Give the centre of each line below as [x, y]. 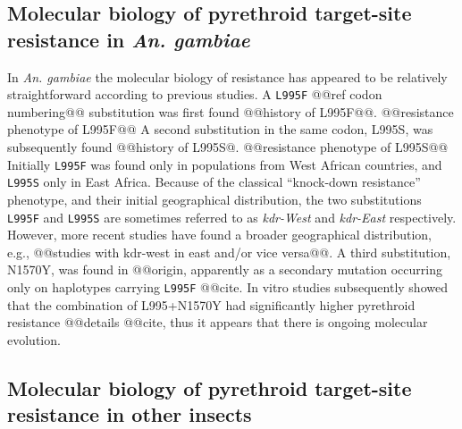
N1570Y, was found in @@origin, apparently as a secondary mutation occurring [225, 269]
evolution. [34, 339]
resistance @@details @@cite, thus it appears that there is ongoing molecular [218, 322]
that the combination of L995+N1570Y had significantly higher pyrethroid [211, 304]
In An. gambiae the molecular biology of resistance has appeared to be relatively [227, 76]
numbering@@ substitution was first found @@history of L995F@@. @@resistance [231, 111]
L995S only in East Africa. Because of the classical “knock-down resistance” [214, 182]
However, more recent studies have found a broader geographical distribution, [219, 235]
